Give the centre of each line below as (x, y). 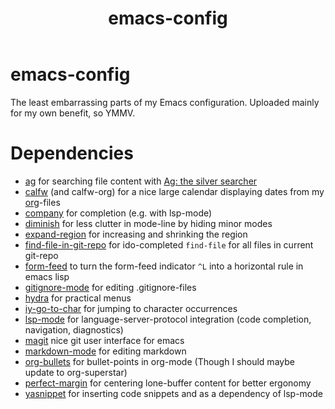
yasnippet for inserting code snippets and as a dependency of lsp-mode (173, 393)
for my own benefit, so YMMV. (73, 113)
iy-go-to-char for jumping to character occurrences (131, 308)
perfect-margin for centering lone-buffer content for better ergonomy (168, 383)
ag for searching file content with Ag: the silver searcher (141, 181)
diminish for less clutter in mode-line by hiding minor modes (148, 223)
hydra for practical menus (78, 298)
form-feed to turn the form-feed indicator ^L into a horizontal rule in (164, 266)
